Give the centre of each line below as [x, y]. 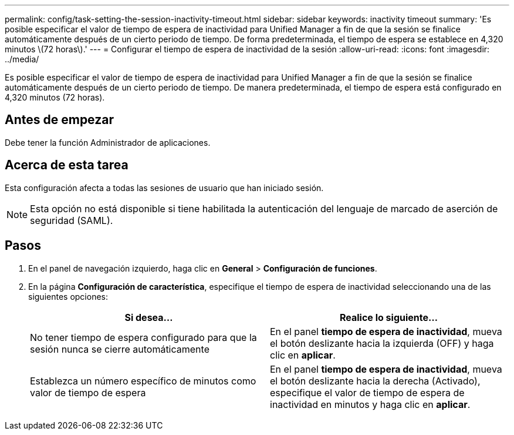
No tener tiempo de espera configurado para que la [143, 337]
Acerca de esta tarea [67, 165]
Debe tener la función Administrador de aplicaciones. [108, 142]
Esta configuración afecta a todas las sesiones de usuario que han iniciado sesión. [164, 188]
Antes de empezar [59, 120]
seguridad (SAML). [72, 220]
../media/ [22, 59]
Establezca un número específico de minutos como [143, 381]
